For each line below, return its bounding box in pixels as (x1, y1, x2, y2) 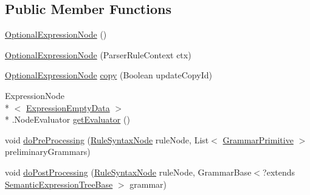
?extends (263, 165, 295, 178)
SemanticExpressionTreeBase (5, 177, 113, 190)
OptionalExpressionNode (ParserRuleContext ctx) (5, 48, 191, 61)
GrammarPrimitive (222, 133, 294, 146)
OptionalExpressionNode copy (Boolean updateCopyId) (5, 69, 212, 81)
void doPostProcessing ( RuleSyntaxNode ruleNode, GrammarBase (5, 165, 252, 178)
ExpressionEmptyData (26, 101, 110, 114)
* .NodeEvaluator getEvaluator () (5, 113, 130, 126)
